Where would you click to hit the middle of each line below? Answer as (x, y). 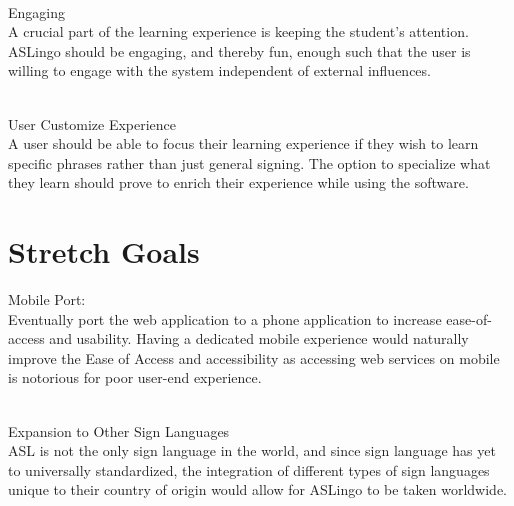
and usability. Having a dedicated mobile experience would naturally (259, 338)
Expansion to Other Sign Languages (119, 430)
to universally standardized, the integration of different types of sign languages (249, 469)
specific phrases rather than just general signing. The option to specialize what (249, 162)
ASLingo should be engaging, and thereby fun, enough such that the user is (239, 50)
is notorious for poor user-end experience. (135, 377)
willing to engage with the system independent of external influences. (219, 70)
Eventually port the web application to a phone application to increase (225, 318)
